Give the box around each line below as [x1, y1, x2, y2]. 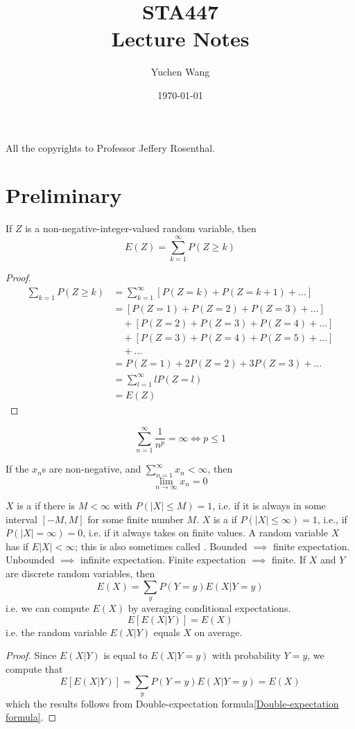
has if [6, 538, 29, 553]
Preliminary [6, 181, 122, 209]
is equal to [103, 648, 148, 662]
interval [6, 511, 37, 526]
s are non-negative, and [42, 462, 141, 476]
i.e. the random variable [6, 624, 107, 639]
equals [153, 624, 180, 639]
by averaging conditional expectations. [128, 601, 291, 615]
